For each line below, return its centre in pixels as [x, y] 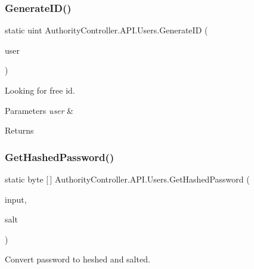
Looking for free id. [40, 90]
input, [16, 199]
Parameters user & [39, 110]
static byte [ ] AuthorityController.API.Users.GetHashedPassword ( [127, 179]
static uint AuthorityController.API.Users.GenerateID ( [106, 30]
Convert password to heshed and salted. [78, 259]
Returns [19, 130]
